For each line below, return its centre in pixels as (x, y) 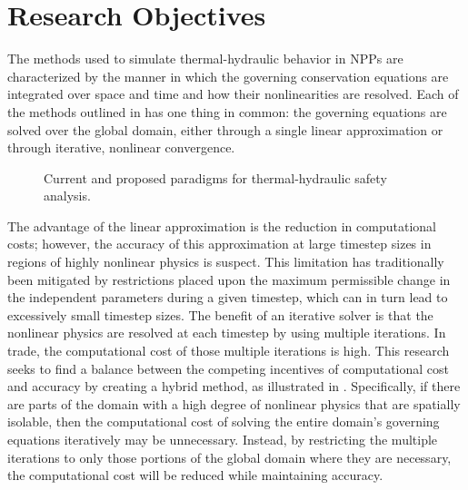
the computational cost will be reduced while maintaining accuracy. (195, 475)
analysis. (67, 196)
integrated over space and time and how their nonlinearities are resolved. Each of (233, 94)
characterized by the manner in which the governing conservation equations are (228, 76)
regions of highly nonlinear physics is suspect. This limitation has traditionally (226, 262)
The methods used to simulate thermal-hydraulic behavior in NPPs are (205, 59)
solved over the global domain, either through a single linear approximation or (225, 129)
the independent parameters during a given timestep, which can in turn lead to (228, 297)
